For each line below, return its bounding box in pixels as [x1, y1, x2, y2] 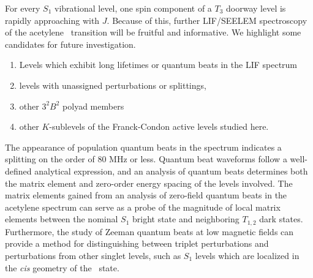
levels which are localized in [195, 249, 300, 261]
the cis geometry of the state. [5, 261, 119, 274]
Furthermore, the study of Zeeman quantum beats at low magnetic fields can [5, 225, 294, 238]
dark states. [259, 212, 303, 225]
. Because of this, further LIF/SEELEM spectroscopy [107, 13, 307, 26]
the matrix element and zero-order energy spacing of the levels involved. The [5, 176, 293, 189]
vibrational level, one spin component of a [55, 2, 212, 14]
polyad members [62, 99, 124, 112]
